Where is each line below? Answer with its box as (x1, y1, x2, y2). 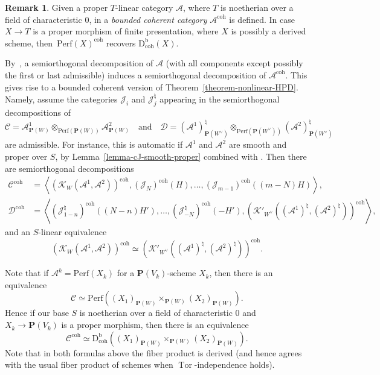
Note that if (5, 266, 49, 279)
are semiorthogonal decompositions (5, 162, 134, 174)
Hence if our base (5, 306, 69, 319)
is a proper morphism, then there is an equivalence (61, 318, 249, 331)
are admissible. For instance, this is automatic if (5, 138, 183, 151)
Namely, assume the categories (5, 92, 118, 105)
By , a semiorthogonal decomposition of (5, 57, 153, 69)
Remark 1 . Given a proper (5, 1, 108, 13)
